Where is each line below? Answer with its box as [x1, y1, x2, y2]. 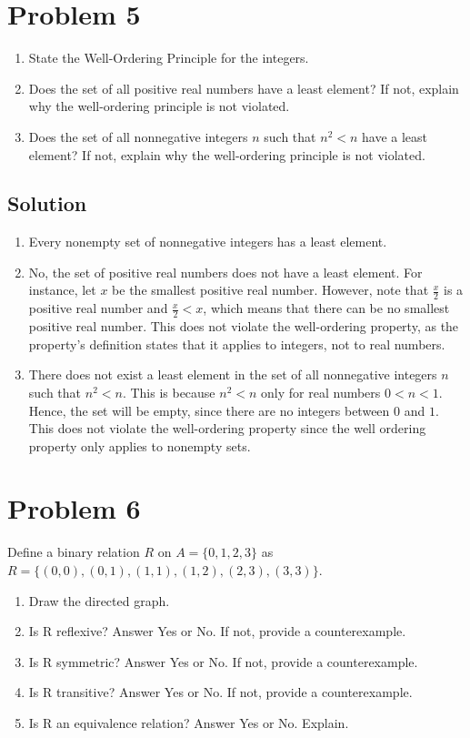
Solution [7, 189, 87, 217]
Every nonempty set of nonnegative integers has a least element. [28, 232, 387, 251]
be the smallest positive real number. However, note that [112, 280, 429, 299]
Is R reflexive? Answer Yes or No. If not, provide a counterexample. [28, 622, 406, 641]
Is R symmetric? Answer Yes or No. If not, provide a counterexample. [28, 652, 418, 671]
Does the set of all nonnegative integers [28, 126, 248, 146]
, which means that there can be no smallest [203, 298, 450, 318]
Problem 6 [7, 490, 141, 527]
